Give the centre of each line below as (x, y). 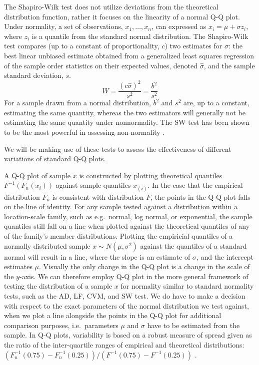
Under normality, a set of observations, (63, 26)
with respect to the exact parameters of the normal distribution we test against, (126, 305)
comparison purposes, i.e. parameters (61, 325)
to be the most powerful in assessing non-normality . (84, 132)
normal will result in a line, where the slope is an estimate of (97, 256)
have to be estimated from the (193, 325)
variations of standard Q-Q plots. (55, 159)
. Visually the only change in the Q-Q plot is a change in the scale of (144, 266)
